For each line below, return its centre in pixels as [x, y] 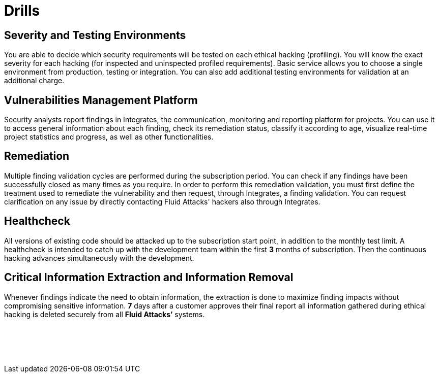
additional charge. [34, 81]
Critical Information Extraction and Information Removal [149, 278]
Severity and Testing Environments [95, 35]
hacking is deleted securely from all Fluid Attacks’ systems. [105, 314]
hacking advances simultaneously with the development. [99, 258]
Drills [22, 11]
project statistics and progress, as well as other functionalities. [109, 137]
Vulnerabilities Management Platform [101, 100]
